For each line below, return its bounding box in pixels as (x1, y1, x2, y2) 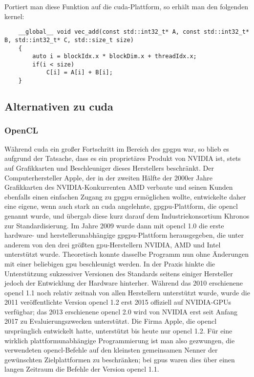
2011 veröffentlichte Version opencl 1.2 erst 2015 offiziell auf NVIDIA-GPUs (4, 297, 231, 307)
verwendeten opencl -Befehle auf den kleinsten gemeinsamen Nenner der (4, 345, 218, 355)
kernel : (4, 11, 24, 21)
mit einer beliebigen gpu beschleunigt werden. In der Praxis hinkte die (4, 258, 215, 268)
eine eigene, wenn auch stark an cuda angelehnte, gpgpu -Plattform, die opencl (4, 201, 238, 211)
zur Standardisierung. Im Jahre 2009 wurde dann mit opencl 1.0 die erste (4, 220, 224, 230)
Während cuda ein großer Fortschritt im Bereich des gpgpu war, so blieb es (4, 143, 229, 154)
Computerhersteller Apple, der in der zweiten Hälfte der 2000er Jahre (4, 172, 213, 182)
